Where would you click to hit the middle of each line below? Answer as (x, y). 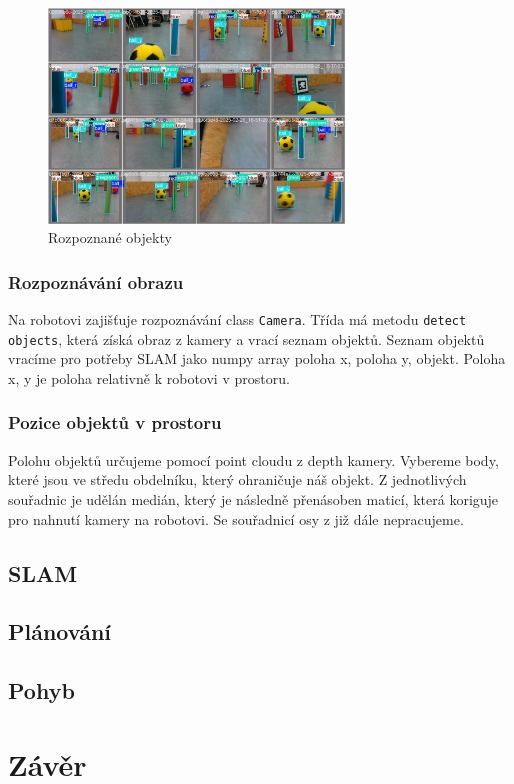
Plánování (60, 631)
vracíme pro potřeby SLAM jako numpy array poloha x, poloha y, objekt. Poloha (257, 358)
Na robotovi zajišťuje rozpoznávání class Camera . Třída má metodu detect (237, 319)
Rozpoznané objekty (110, 237)
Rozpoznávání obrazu (96, 281)
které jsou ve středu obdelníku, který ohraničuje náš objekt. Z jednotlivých (237, 479)
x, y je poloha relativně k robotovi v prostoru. (149, 377)
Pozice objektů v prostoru (115, 422)
